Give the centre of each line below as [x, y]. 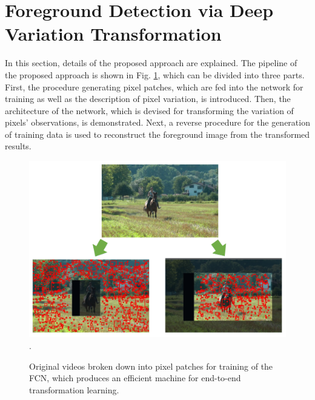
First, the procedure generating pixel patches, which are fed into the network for [154, 86]
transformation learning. [74, 389]
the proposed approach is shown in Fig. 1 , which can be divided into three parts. [155, 74]
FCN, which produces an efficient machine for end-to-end [135, 378]
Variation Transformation [113, 34]
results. [18, 146]
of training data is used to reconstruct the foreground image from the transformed [157, 134]
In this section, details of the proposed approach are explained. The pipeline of [151, 63]
